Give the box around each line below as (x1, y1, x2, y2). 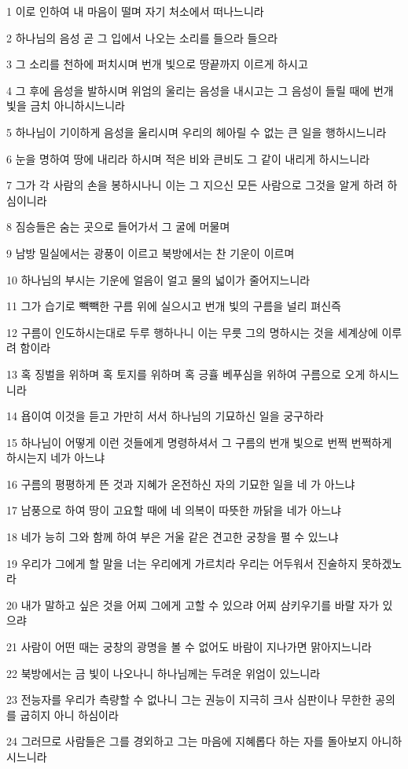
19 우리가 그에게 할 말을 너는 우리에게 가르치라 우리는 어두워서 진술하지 (6, 555, 358, 571)
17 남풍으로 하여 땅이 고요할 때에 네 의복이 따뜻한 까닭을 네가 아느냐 (6, 502, 341, 518)
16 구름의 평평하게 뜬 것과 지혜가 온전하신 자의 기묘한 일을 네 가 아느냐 (6, 475, 355, 492)
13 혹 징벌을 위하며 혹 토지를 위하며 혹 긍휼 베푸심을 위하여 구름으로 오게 (6, 365, 366, 382)
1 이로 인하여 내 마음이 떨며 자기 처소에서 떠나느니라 (6, 3, 264, 19)
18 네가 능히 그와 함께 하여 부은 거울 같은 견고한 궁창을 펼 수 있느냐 (6, 529, 339, 545)
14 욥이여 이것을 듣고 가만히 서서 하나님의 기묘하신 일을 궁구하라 (6, 408, 324, 424)
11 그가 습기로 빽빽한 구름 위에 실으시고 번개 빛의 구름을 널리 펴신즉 (6, 298, 341, 314)
